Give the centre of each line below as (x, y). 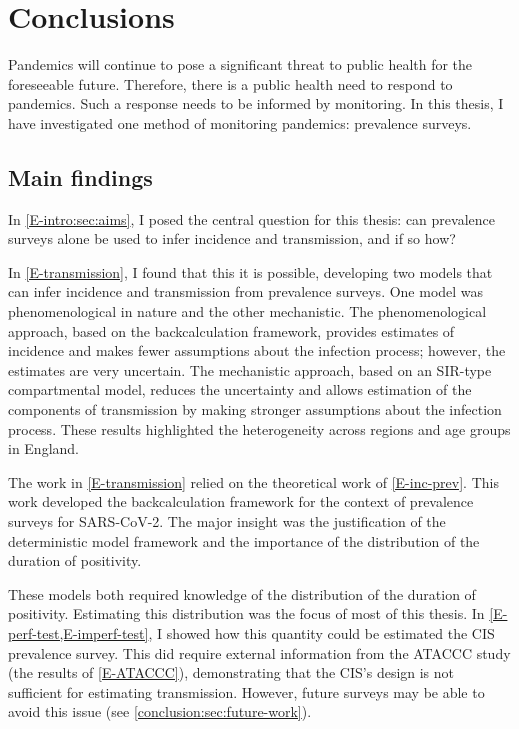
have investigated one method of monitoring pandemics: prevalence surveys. (240, 122)
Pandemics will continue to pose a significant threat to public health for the (240, 64)
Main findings (80, 176)
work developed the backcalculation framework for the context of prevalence (241, 501)
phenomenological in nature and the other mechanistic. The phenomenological (247, 311)
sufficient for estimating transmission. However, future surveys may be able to (246, 691)
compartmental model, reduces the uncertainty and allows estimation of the (240, 389)
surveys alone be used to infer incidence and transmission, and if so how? (232, 238)
